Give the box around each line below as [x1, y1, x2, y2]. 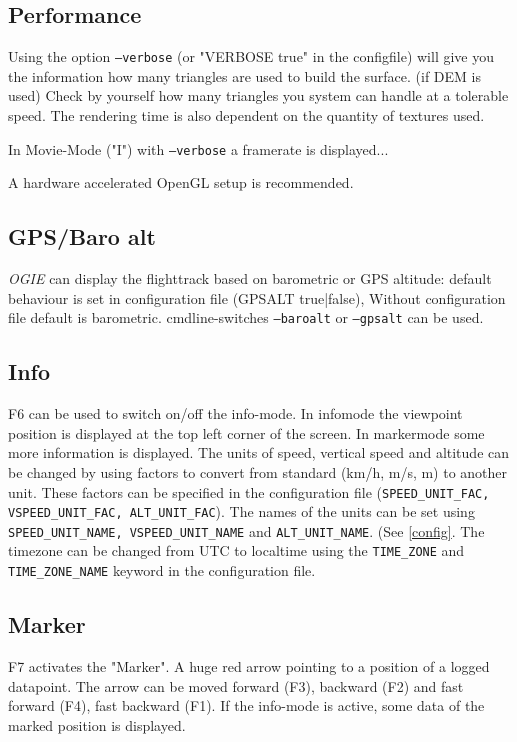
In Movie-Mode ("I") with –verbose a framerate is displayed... [8, 138, 389, 159]
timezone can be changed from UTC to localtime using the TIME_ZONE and [8, 540, 465, 561]
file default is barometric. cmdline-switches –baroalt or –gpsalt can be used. [8, 307, 484, 328]
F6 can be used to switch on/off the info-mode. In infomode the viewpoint [8, 403, 463, 424]
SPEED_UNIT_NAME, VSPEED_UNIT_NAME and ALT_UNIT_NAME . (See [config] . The [8, 520, 485, 541]
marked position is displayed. [8, 714, 186, 735]
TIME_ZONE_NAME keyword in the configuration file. [8, 560, 316, 581]
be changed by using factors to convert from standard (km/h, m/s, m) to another [8, 461, 508, 482]
